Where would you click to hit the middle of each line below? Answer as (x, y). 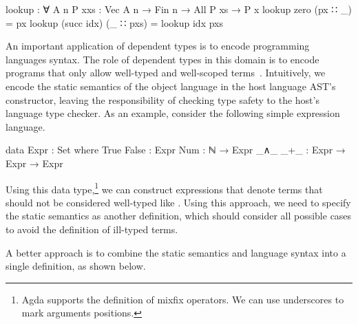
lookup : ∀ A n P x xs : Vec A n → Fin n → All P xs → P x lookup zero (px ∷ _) (179, 9)
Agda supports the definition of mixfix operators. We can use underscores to (183, 299)
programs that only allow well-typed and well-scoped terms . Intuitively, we (166, 73)
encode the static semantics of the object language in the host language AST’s (171, 86)
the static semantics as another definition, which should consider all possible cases (179, 216)
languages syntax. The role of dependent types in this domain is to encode (162, 59)
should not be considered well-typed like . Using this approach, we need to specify (178, 202)
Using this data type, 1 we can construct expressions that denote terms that (164, 188)
